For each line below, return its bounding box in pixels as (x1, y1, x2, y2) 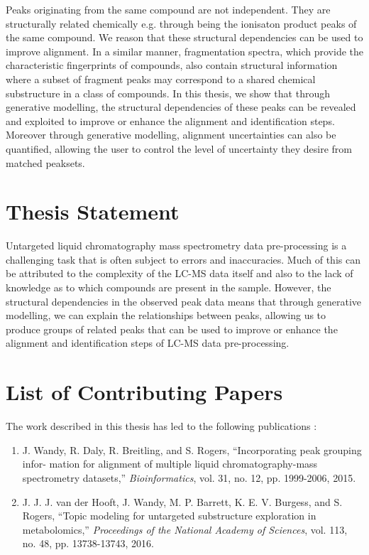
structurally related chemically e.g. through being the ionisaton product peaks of (6, 16, 357, 31)
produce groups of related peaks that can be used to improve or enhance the (6, 321, 338, 336)
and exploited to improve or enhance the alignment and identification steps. (6, 113, 335, 128)
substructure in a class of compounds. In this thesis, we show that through (6, 85, 330, 100)
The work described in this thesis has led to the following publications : (6, 419, 317, 433)
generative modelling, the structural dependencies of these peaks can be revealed (6, 99, 356, 114)
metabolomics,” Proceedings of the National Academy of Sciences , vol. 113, (22, 522, 348, 537)
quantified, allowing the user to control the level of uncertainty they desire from (6, 141, 353, 156)
